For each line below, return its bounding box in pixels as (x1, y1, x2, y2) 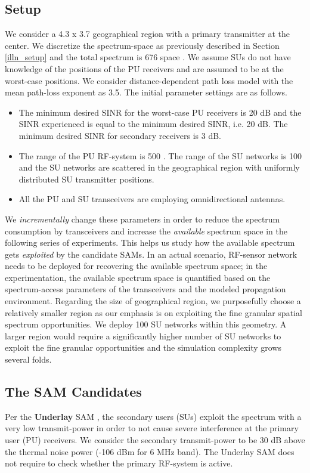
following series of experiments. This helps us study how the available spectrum (5, 236, 295, 249)
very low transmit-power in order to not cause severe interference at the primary (5, 422, 299, 434)
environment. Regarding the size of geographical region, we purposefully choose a (5, 295, 301, 307)
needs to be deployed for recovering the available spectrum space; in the (5, 259, 268, 272)
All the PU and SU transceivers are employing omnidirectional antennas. (18, 193, 286, 205)
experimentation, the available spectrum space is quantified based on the (5, 271, 271, 283)
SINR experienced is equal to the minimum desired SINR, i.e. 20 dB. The (18, 118, 288, 130)
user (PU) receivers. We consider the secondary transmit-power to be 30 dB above (5, 434, 305, 446)
